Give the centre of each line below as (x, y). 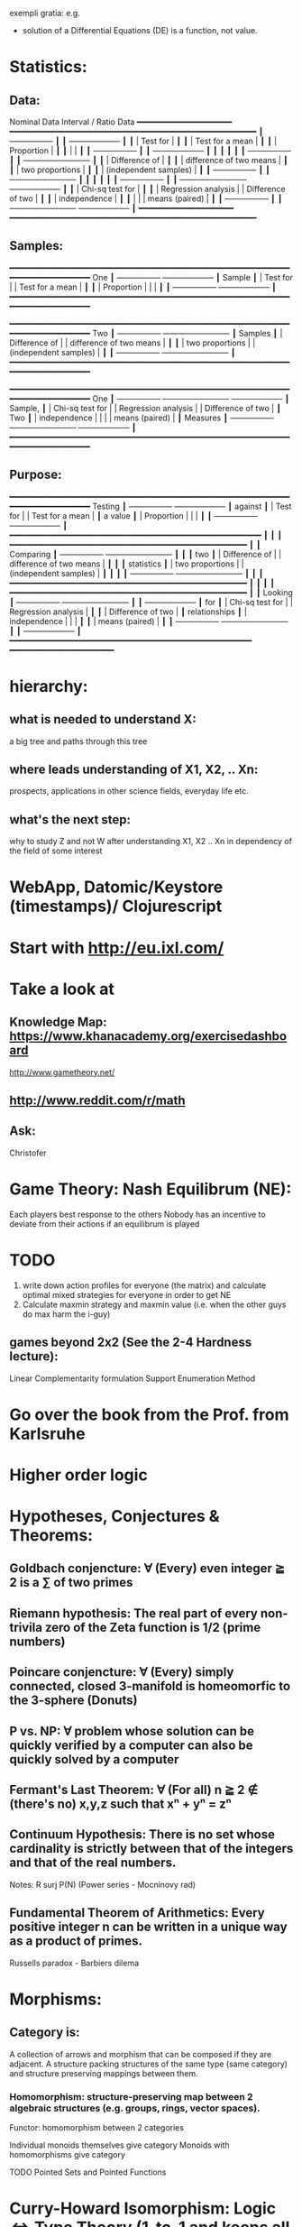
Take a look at (62, 989)
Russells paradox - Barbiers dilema (74, 1963)
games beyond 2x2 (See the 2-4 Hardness (131, 1343)
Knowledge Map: (58, 1022)
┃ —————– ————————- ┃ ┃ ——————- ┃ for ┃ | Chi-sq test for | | (151, 602)
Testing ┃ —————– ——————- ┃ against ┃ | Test (192, 506)
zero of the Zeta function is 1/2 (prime (153, 1627)
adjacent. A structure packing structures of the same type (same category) (149, 2064)
